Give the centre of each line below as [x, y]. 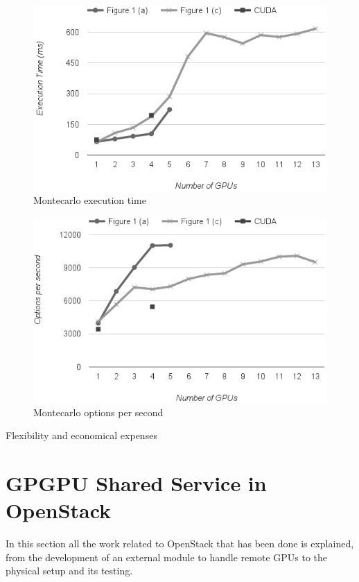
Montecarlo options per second [98, 412]
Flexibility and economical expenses [81, 435]
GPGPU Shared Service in [136, 483]
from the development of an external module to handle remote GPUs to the [167, 557]
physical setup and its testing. [69, 571]
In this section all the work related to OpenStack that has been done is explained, [180, 544]
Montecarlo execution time [90, 200]
